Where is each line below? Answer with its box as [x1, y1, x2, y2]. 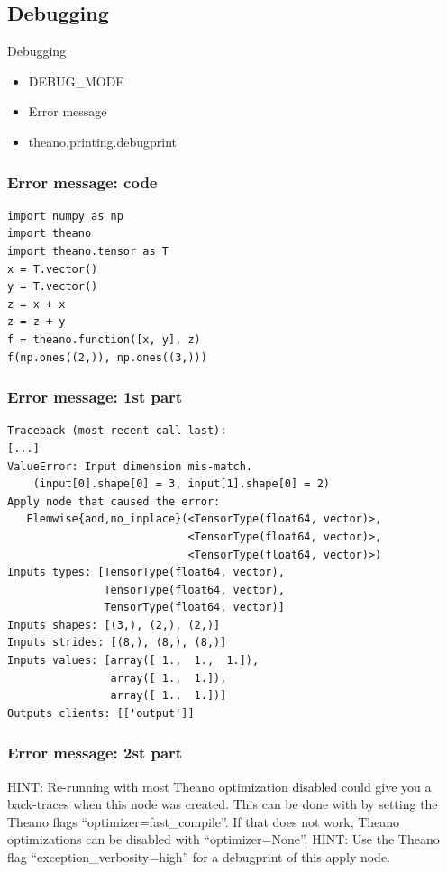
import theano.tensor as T [7, 244, 169, 258]
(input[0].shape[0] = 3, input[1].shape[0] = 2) [32, 477, 330, 491]
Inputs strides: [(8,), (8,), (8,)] [7, 636, 227, 649]
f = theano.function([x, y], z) [7, 332, 201, 346]
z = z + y [7, 315, 66, 329]
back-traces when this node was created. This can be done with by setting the [7, 795, 438, 813]
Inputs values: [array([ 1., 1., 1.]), [7, 654, 260, 668]
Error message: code [7, 170, 158, 193]
